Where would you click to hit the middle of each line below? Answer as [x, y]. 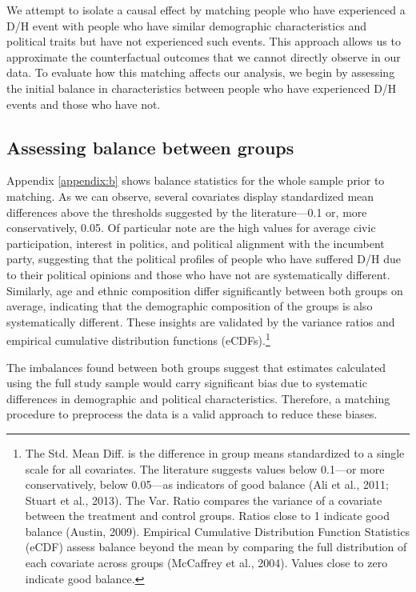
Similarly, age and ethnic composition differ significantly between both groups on [205, 290]
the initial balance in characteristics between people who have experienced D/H [202, 88]
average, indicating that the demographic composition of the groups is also [190, 306]
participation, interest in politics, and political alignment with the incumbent [196, 243]
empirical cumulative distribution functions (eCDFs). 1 [138, 339]
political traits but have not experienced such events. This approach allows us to [204, 41]
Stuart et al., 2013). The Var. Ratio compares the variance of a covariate [204, 500]
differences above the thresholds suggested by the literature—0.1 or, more [187, 212]
